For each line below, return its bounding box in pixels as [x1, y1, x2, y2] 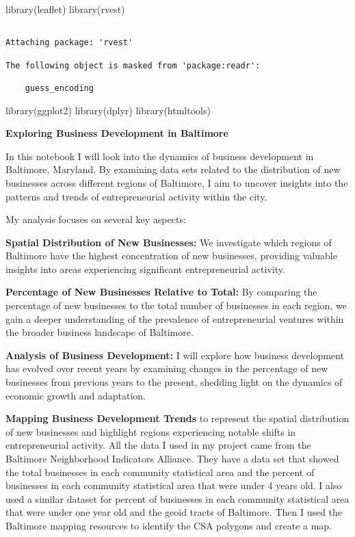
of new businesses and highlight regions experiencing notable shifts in [5, 424, 296, 438]
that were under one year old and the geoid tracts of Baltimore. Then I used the [5, 505, 343, 519]
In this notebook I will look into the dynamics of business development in [5, 148, 314, 163]
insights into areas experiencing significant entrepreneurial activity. [5, 261, 285, 276]
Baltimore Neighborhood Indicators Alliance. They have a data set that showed [5, 451, 339, 465]
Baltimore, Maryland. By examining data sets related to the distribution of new [5, 162, 341, 176]
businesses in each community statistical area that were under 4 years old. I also [5, 478, 342, 493]
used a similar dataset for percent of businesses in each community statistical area [5, 491, 350, 506]
